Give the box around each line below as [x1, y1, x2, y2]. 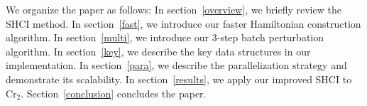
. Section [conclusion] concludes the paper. [21, 85, 207, 100]
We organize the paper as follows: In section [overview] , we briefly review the [6, 2, 341, 16]
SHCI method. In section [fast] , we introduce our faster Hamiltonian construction [6, 16, 361, 31]
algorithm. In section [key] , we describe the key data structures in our [6, 43, 311, 58]
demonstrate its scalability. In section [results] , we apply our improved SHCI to [6, 71, 352, 86]
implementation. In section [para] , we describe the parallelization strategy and [6, 58, 347, 73]
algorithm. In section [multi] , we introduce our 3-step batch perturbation [6, 30, 324, 45]
